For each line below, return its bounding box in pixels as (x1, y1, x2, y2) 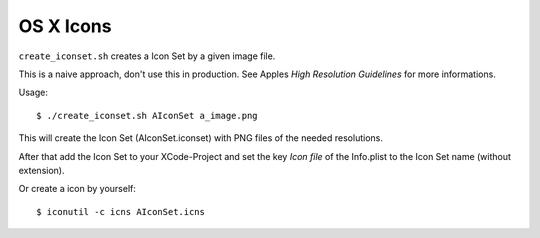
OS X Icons (18, 15, 112, 37)
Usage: (18, 86, 49, 99)
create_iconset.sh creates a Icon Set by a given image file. (18, 50, 276, 62)
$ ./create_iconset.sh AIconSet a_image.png (36, 110, 259, 121)
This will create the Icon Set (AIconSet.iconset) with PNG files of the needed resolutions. (18, 132, 384, 144)
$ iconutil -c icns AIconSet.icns (36, 206, 205, 217)
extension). (18, 164, 65, 176)
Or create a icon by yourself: (18, 183, 137, 195)
